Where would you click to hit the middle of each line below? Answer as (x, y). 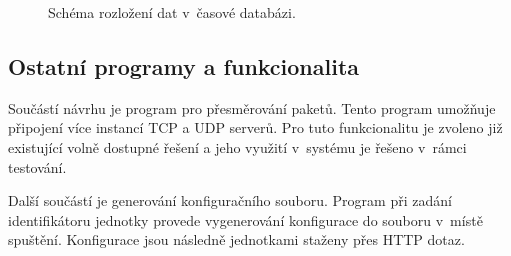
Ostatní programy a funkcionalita (184, 65)
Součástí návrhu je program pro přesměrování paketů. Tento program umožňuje (252, 107)
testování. (37, 166)
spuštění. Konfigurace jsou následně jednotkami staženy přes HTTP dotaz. (236, 239)
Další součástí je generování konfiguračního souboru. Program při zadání (230, 200)
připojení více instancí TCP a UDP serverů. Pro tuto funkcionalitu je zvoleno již (255, 127)
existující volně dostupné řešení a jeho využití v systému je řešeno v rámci (237, 146)
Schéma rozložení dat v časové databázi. (172, 12)
